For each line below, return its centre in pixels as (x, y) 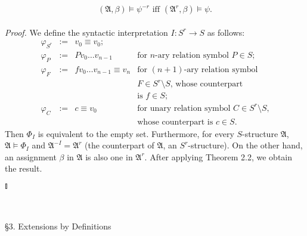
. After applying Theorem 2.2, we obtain (218, 156)
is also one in (109, 156)
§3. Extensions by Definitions (58, 226)
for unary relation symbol (184, 108)
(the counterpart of (120, 145)
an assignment (31, 156)
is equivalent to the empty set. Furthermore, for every (136, 133)
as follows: (226, 32)
